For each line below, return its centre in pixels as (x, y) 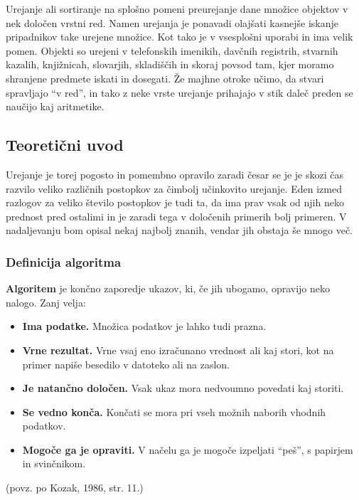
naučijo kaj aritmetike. (55, 106)
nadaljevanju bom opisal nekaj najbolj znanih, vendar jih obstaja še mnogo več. (179, 230)
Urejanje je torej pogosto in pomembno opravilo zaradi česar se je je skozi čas (175, 174)
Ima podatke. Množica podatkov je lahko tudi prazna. (144, 326)
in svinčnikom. (54, 463)
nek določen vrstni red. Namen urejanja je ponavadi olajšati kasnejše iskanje (172, 22)
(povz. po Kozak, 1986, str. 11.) (75, 488)
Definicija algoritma (64, 261)
